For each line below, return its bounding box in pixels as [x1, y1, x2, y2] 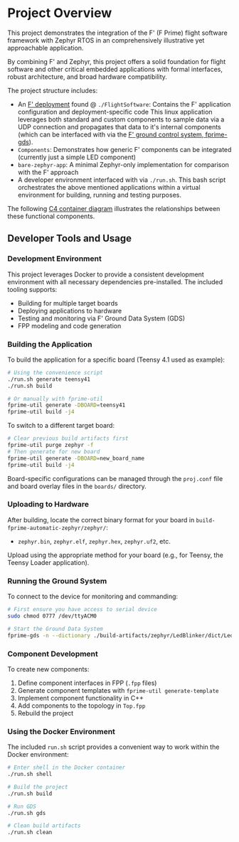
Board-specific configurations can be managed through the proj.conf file [7, 474, 223, 482]
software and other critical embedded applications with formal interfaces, [7, 65, 223, 73]
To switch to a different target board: [7, 421, 115, 430]
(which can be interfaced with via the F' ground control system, [17, 130, 204, 139]
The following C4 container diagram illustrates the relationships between [7, 204, 221, 212]
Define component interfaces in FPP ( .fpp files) [17, 679, 157, 687]
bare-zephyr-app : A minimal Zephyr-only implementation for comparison [17, 160, 230, 168]
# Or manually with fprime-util [7, 395, 103, 402]
